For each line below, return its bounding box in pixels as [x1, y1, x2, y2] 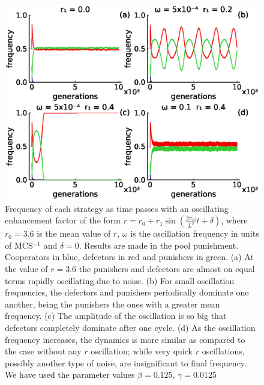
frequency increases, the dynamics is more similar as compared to [5, 333, 245, 345]
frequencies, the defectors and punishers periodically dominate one [5, 286, 249, 299]
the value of [5, 262, 48, 274]
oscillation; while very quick [91, 345, 193, 357]
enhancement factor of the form [5, 214, 121, 226]
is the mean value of [37, 227, 111, 240]
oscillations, [202, 345, 245, 357]
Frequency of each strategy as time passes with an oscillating [5, 202, 229, 214]
